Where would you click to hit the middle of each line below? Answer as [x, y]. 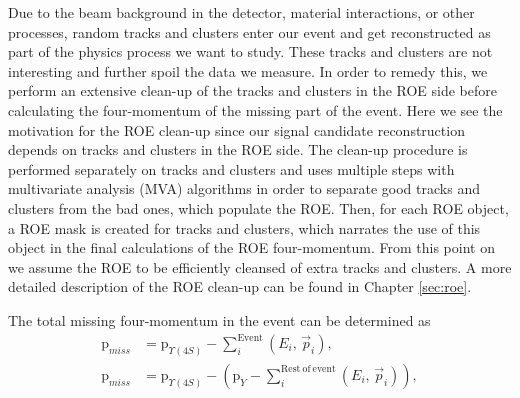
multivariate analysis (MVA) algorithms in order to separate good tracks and [244, 188]
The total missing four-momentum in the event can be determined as [219, 319]
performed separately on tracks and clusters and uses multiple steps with [231, 168]
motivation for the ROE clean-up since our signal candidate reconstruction [236, 129]
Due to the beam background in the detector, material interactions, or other [241, 12]
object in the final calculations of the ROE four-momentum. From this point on [251, 247]
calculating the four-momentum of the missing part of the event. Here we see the [255, 109]
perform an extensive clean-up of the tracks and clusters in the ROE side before [253, 90]
